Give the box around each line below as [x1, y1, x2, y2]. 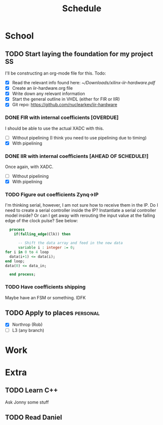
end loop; [5, 259, 25, 264]
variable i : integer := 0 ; [18, 245, 75, 250]
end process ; [9, 272, 36, 277]
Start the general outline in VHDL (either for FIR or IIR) [12, 96, 120, 102]
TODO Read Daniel [5, 413, 62, 422]
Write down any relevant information [12, 91, 85, 97]
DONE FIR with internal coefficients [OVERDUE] [5, 114, 119, 121]
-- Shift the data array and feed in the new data [18, 241, 123, 246]
